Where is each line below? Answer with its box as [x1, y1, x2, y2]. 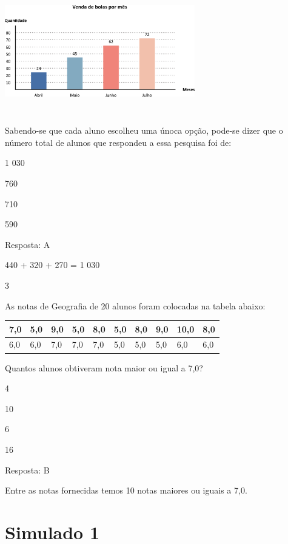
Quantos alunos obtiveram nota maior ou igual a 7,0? [5, 361, 203, 374]
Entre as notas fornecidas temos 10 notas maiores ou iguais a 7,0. [5, 484, 247, 497]
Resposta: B [5, 463, 50, 476]
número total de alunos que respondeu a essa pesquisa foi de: [5, 136, 232, 148]
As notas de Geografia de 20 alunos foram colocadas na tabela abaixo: [5, 299, 266, 312]
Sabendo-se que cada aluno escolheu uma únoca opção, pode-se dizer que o [5, 124, 283, 137]
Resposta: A [5, 238, 50, 250]
